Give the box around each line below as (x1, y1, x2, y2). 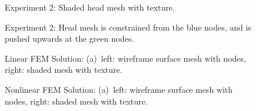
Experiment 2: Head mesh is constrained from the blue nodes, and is (5, 21, 251, 33)
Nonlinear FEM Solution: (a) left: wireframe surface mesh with (5, 83, 233, 95)
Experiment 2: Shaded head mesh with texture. (5, 1, 175, 13)
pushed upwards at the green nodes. (5, 32, 134, 45)
